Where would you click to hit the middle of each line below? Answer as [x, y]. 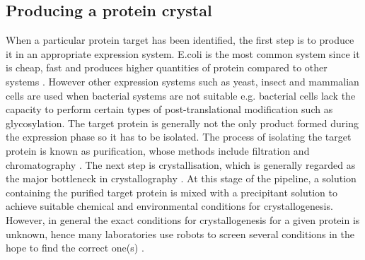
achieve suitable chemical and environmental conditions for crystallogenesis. [169, 206]
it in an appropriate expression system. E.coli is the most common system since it [183, 53]
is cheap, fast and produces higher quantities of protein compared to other [167, 67]
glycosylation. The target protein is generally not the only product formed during [182, 123]
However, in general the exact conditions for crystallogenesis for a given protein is [183, 219]
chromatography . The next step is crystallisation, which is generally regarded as [181, 164]
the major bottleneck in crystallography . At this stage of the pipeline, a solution [181, 178]
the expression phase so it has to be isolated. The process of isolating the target [179, 137]
